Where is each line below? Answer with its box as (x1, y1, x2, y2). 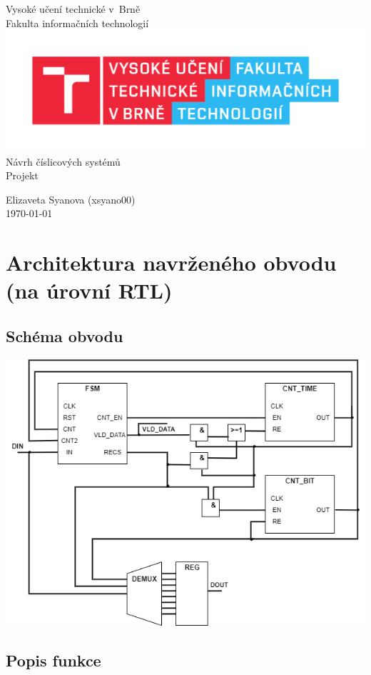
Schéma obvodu (6, 324, 123, 346)
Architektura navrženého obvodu (6, 248, 337, 277)
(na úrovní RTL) (6, 276, 173, 305)
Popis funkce (6, 649, 101, 671)
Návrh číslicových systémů (6, 154, 121, 169)
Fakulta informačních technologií (6, 15, 149, 30)
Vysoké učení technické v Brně (6, 1, 141, 16)
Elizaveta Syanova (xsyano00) (6, 191, 136, 206)
